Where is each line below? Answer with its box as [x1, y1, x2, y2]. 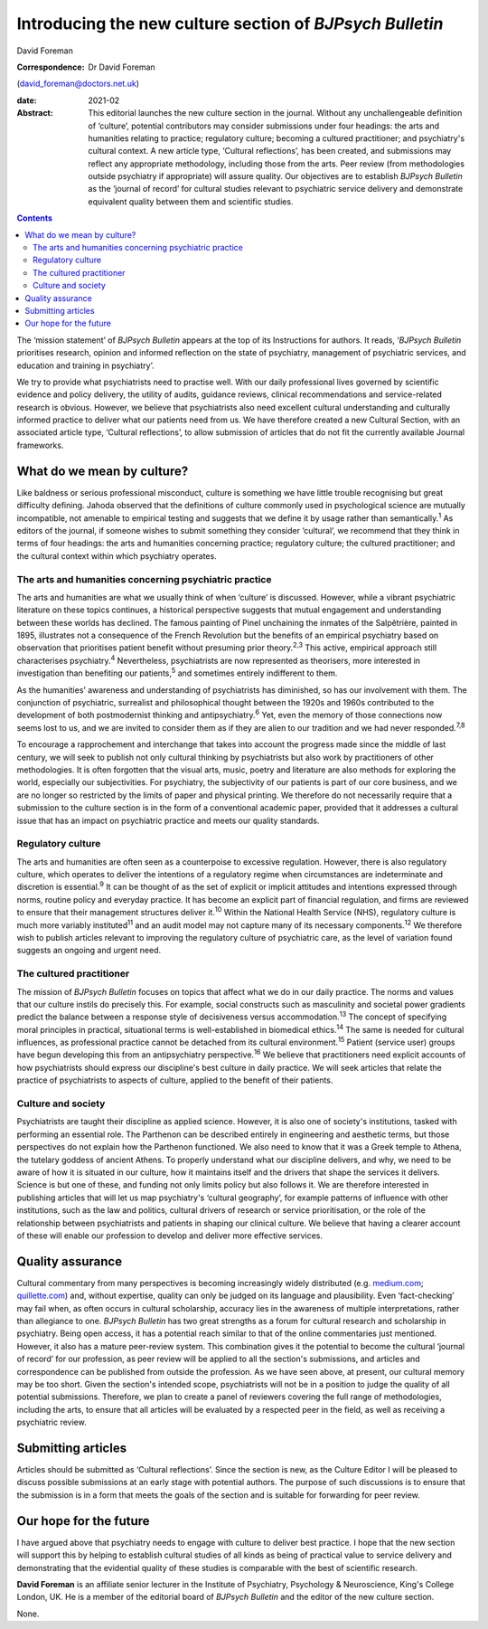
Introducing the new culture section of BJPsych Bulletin [16, 14, 444, 33]
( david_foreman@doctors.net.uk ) [16, 78, 140, 90]
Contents [16, 213, 53, 223]
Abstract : [16, 108, 53, 118]
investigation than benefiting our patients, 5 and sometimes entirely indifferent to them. [16, 666, 338, 678]
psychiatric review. [16, 1416, 87, 1428]
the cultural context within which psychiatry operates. [16, 550, 217, 561]
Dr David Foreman [88, 62, 155, 72]
